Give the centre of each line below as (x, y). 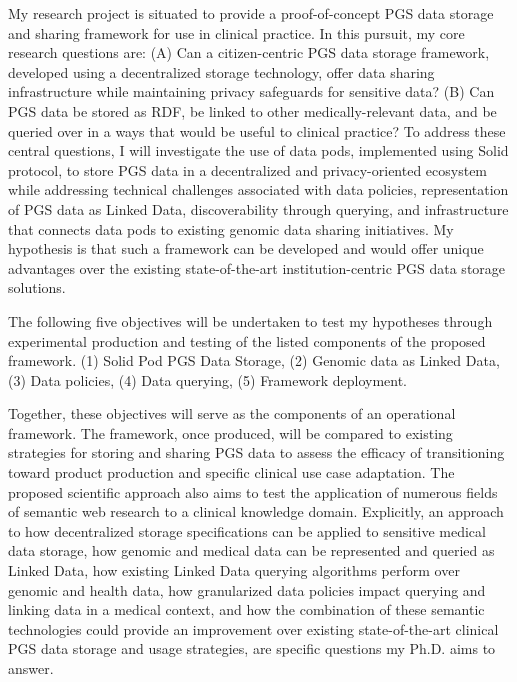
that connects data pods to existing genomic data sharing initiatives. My (231, 228)
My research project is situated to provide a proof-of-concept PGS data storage (251, 13)
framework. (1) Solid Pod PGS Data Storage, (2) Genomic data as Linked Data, (254, 360)
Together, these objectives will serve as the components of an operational (232, 413)
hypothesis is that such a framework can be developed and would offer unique (246, 248)
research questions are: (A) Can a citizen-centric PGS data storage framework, (249, 52)
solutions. (37, 287)
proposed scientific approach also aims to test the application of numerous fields (253, 491)
